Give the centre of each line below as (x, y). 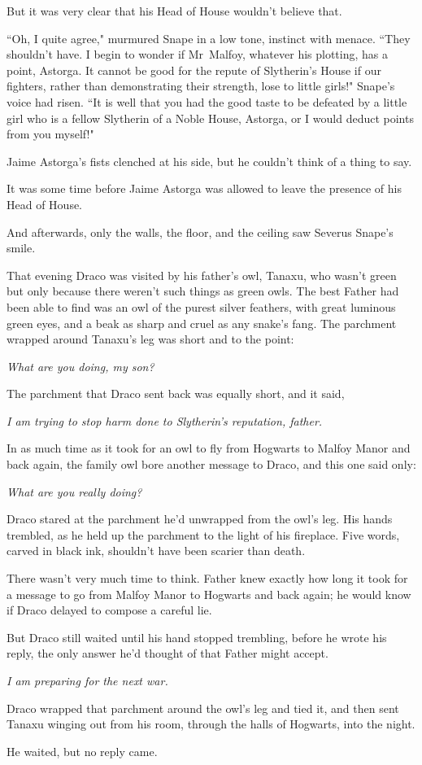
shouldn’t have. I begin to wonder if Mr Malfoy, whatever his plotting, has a (198, 54)
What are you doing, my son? (80, 366)
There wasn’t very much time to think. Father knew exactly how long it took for (207, 578)
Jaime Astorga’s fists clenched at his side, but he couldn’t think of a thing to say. (209, 161)
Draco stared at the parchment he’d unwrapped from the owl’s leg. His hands (200, 519)
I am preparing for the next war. (87, 680)
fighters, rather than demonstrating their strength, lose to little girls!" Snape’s (201, 86)
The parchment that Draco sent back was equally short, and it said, (176, 393)
